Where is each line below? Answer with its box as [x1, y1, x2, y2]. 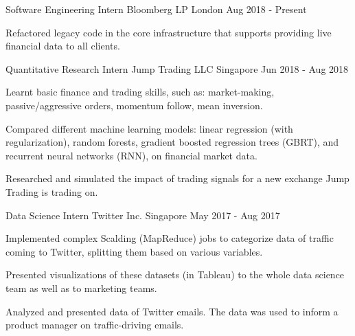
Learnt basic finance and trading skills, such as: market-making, [5, 85, 275, 99]
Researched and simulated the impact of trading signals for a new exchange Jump [5, 171, 350, 186]
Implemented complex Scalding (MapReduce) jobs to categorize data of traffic [5, 231, 334, 245]
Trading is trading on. [5, 184, 98, 199]
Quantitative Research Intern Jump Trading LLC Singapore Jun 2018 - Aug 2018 [5, 61, 349, 76]
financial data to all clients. [5, 38, 120, 53]
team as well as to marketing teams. [5, 280, 157, 295]
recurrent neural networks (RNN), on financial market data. [5, 148, 257, 162]
